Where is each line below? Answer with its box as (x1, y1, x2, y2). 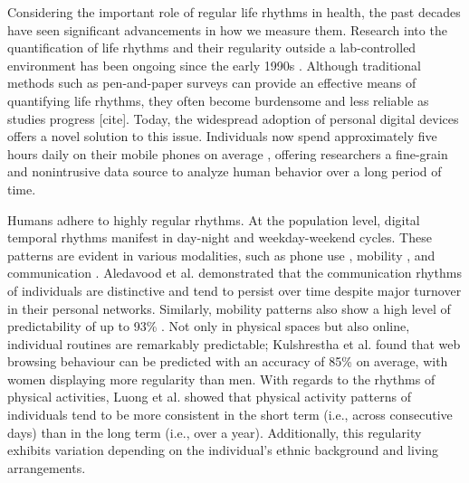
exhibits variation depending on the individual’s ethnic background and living (7, 440, 438, 459)
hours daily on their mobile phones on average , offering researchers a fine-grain (7, 144, 448, 163)
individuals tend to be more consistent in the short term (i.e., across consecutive (7, 405, 453, 424)
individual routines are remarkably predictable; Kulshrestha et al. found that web (7, 334, 461, 353)
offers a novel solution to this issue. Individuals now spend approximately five (7, 127, 437, 146)
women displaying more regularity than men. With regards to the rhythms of (7, 369, 435, 388)
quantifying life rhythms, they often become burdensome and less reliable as (7, 90, 429, 109)
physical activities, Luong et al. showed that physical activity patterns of (7, 387, 411, 406)
